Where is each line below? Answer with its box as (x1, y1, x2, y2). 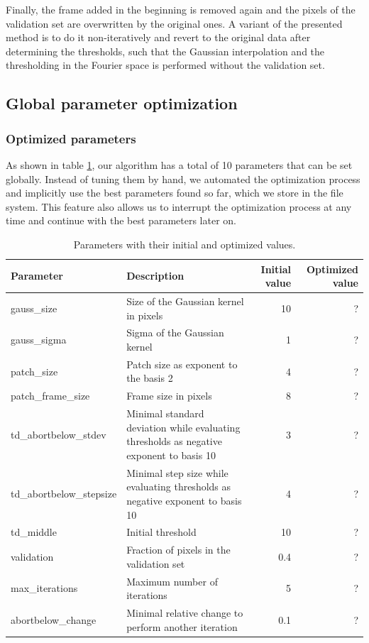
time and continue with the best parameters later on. (6, 213, 236, 228)
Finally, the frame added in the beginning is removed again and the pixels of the (6, 2, 356, 16)
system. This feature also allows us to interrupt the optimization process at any (6, 199, 352, 214)
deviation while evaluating (126, 419, 241, 434)
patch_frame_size (11, 388, 90, 403)
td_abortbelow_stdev (11, 427, 106, 441)
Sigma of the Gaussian (126, 325, 224, 340)
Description (126, 268, 184, 283)
